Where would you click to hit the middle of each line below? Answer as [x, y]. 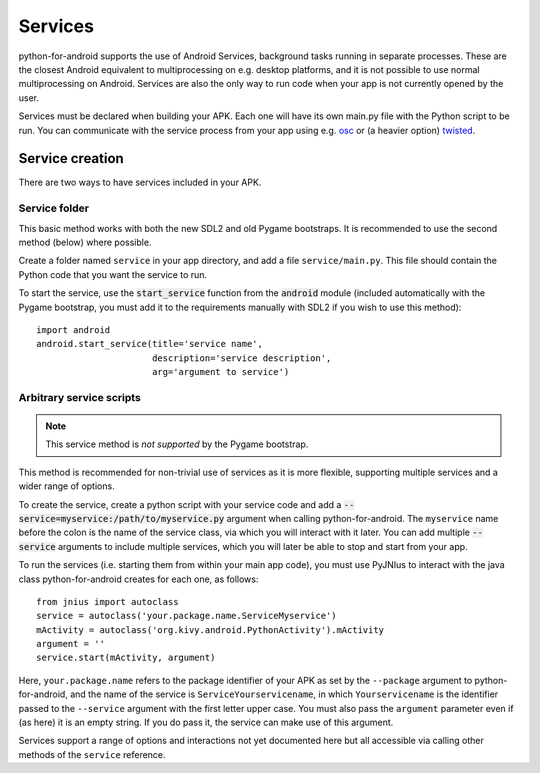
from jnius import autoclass [107, 601]
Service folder [54, 208]
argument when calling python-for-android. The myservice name [362, 518]
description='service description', [241, 358]
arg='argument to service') [220, 372]
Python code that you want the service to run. [113, 274]
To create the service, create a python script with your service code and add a [180, 504]
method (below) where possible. [85, 242]
